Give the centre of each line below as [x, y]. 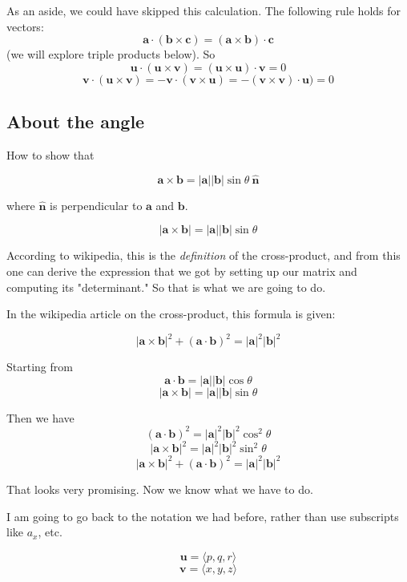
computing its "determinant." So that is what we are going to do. [166, 287]
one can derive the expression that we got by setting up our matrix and [182, 271]
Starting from [40, 367]
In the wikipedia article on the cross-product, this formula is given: [171, 314]
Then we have [40, 417]
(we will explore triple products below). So [111, 54]
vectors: [25, 26]
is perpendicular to [96, 205]
